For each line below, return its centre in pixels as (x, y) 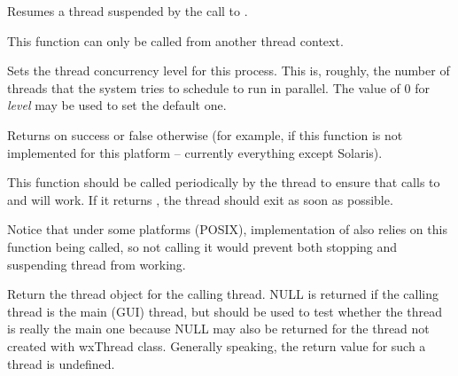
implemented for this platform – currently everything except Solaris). (195, 152)
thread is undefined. (61, 363)
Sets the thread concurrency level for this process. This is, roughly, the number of (229, 70)
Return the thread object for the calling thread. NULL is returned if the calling (223, 294)
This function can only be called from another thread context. (175, 40)
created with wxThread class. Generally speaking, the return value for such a (217, 345)
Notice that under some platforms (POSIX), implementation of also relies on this (227, 229)
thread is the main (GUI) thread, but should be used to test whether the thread (225, 311)
